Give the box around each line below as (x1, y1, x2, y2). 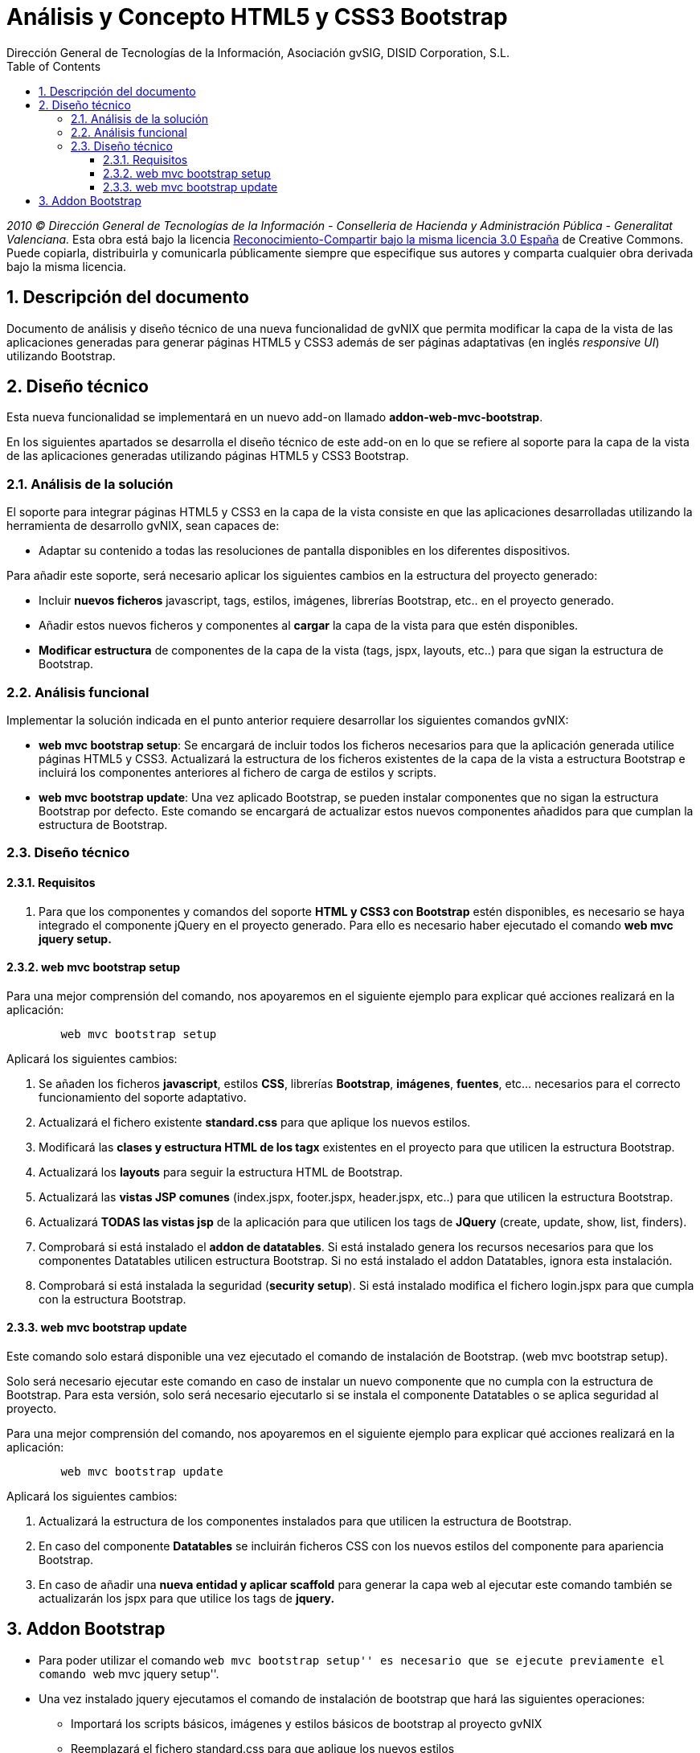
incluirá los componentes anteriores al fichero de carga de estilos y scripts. (39, 765, 437, 779)
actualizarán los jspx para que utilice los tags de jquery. (39, 1591, 335, 1605)
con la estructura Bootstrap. (39, 1291, 186, 1306)
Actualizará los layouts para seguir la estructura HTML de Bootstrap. (39, 1164, 403, 1179)
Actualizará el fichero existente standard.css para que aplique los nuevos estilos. (39, 1115, 471, 1129)
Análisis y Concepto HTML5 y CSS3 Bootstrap (6, 3, 508, 31)
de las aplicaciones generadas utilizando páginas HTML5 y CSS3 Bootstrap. (6, 449, 409, 463)
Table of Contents (6, 59, 101, 73)
